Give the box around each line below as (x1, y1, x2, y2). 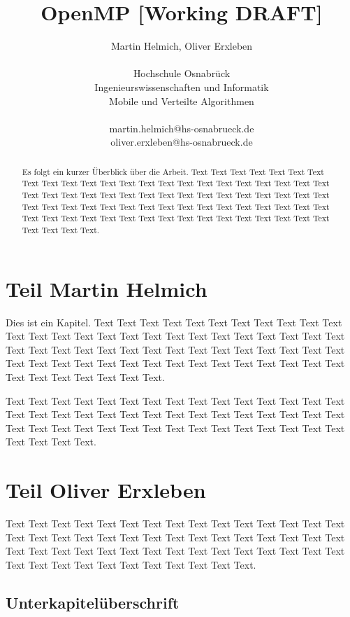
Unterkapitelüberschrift (6, 591, 180, 613)
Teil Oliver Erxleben (6, 476, 206, 504)
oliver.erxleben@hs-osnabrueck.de (110, 134, 253, 149)
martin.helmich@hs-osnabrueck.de (109, 120, 254, 135)
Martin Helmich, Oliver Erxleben (110, 39, 253, 53)
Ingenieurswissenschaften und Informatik (94, 79, 269, 94)
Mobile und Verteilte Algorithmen (109, 93, 254, 108)
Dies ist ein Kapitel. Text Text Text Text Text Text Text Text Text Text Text (6, 314, 342, 329)
